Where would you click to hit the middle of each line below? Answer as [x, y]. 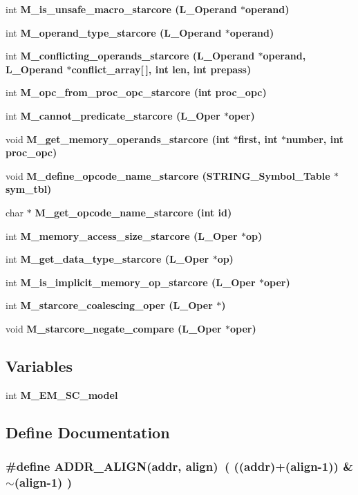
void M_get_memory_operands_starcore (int [118, 139]
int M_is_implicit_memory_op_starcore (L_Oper [131, 282]
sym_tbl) [29, 189]
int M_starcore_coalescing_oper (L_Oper [109, 305]
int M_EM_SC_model [62, 394]
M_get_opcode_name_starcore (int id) [133, 212]
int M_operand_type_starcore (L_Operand [114, 32]
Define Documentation [88, 432]
